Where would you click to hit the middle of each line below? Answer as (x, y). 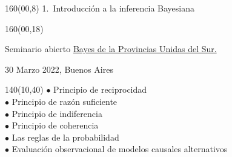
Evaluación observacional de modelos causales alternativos (120, 149)
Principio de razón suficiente (65, 101)
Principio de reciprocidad (100, 89)
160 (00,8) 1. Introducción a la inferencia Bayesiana (100, 8)
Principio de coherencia (55, 125)
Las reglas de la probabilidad (65, 137)
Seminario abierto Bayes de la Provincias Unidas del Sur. (111, 49)
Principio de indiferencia (57, 113)
